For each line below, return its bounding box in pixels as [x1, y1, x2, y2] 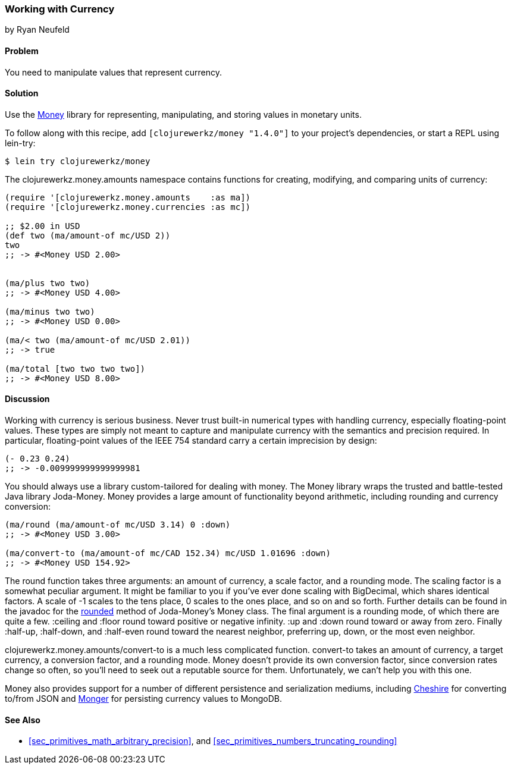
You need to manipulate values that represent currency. [5, 67, 222, 77]
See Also [5, 714, 40, 725]
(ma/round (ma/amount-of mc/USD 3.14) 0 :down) [5, 520, 231, 530]
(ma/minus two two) [5, 306, 95, 316]
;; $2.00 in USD [5, 221, 80, 231]
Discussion [5, 394, 50, 404]
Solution [5, 88, 39, 99]
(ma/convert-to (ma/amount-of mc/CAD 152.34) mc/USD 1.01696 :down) [5, 548, 331, 558]
